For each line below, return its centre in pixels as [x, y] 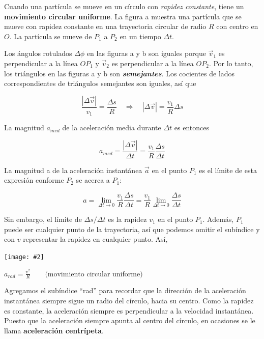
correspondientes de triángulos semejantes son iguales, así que [100, 83]
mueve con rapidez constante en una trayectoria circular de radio [105, 26]
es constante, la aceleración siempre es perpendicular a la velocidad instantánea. [129, 310]
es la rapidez [127, 219]
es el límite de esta [228, 170]
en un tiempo [140, 36]
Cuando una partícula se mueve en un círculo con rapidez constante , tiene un [124, 6]
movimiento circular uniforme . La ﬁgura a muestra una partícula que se [123, 16]
